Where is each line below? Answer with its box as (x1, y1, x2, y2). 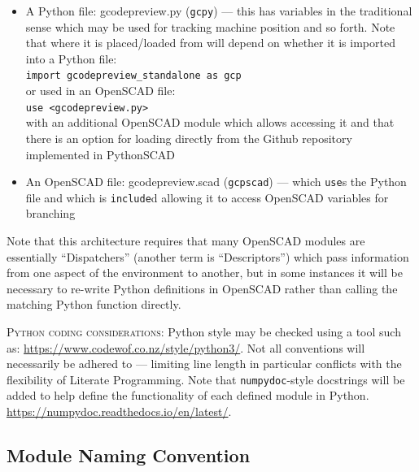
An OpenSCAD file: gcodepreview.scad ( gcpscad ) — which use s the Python (25, 173, 407, 190)
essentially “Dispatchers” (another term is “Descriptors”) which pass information (7, 248, 409, 265)
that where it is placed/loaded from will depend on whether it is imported (25, 34, 395, 51)
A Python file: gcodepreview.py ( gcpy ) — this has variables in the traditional (25, 2, 412, 19)
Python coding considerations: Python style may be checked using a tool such (7, 323, 401, 340)
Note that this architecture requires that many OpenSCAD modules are (7, 232, 365, 249)
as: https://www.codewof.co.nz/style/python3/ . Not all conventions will (7, 339, 365, 356)
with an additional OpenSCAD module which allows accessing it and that (25, 114, 395, 131)
